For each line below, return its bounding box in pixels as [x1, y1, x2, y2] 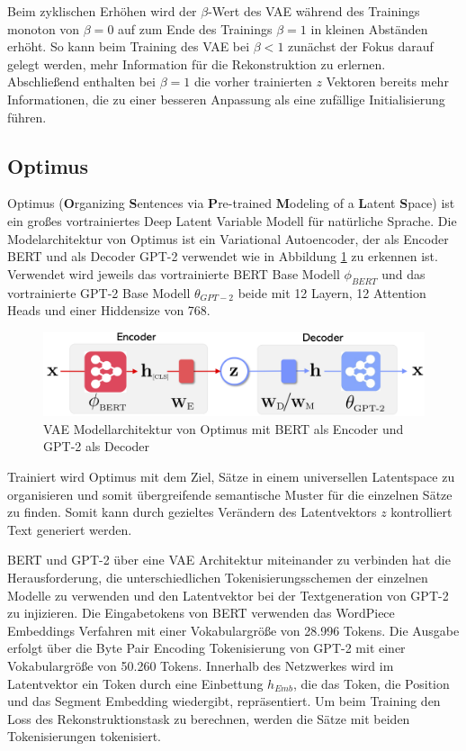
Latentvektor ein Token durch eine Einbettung [7, 674, 264, 692]
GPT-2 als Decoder [43, 437, 150, 456]
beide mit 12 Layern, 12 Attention [237, 283, 426, 302]
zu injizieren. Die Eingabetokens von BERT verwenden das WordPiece [7, 603, 395, 622]
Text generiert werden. [7, 520, 132, 538]
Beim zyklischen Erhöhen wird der [7, 2, 197, 20]
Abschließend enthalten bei [7, 72, 156, 91]
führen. [7, 107, 47, 126]
